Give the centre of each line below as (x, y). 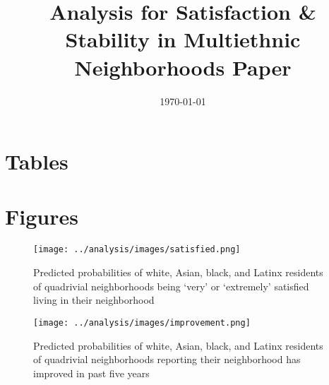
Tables (37, 161)
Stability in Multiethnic (183, 39)
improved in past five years (91, 373)
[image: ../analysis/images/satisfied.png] (137, 250)
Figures (42, 217)
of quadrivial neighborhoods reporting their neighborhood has (167, 359)
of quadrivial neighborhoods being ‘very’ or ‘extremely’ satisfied (171, 286)
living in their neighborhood (94, 300)
